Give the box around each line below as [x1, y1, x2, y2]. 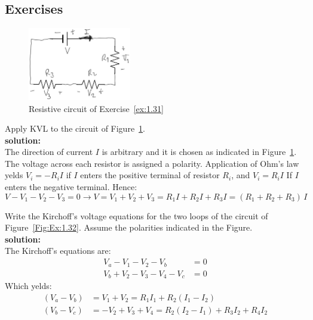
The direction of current [5, 145, 93, 158]
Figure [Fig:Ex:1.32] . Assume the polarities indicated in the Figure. [5, 221, 253, 234]
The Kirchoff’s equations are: [5, 244, 111, 257]
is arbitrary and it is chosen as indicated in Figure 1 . [102, 145, 297, 158]
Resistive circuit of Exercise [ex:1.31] [29, 102, 164, 114]
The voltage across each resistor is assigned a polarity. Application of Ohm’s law [5, 157, 299, 169]
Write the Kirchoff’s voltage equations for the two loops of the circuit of [5, 209, 268, 222]
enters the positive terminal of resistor [80, 169, 220, 181]
